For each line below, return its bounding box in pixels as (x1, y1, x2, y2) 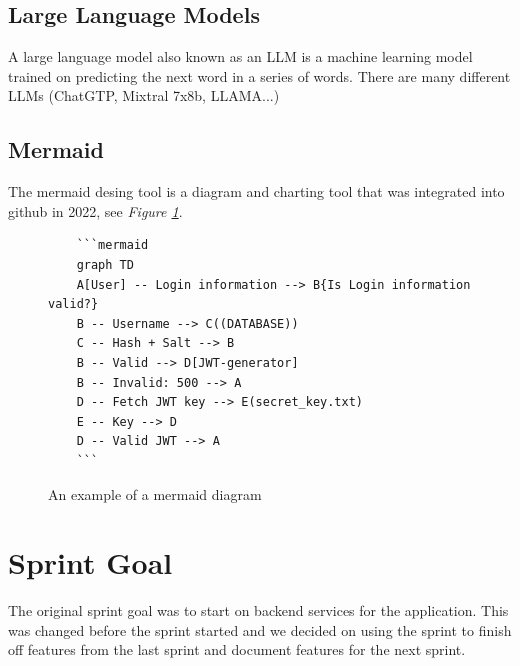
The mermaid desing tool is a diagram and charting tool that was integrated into (8, 181, 505, 202)
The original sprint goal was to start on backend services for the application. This (8, 600, 509, 621)
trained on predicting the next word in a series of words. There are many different (8, 65, 511, 86)
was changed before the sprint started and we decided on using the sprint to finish (8, 619, 512, 640)
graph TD (76, 257, 134, 272)
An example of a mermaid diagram (48, 483, 262, 504)
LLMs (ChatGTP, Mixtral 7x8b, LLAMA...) (8, 85, 280, 106)
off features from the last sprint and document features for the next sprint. (8, 639, 466, 660)
